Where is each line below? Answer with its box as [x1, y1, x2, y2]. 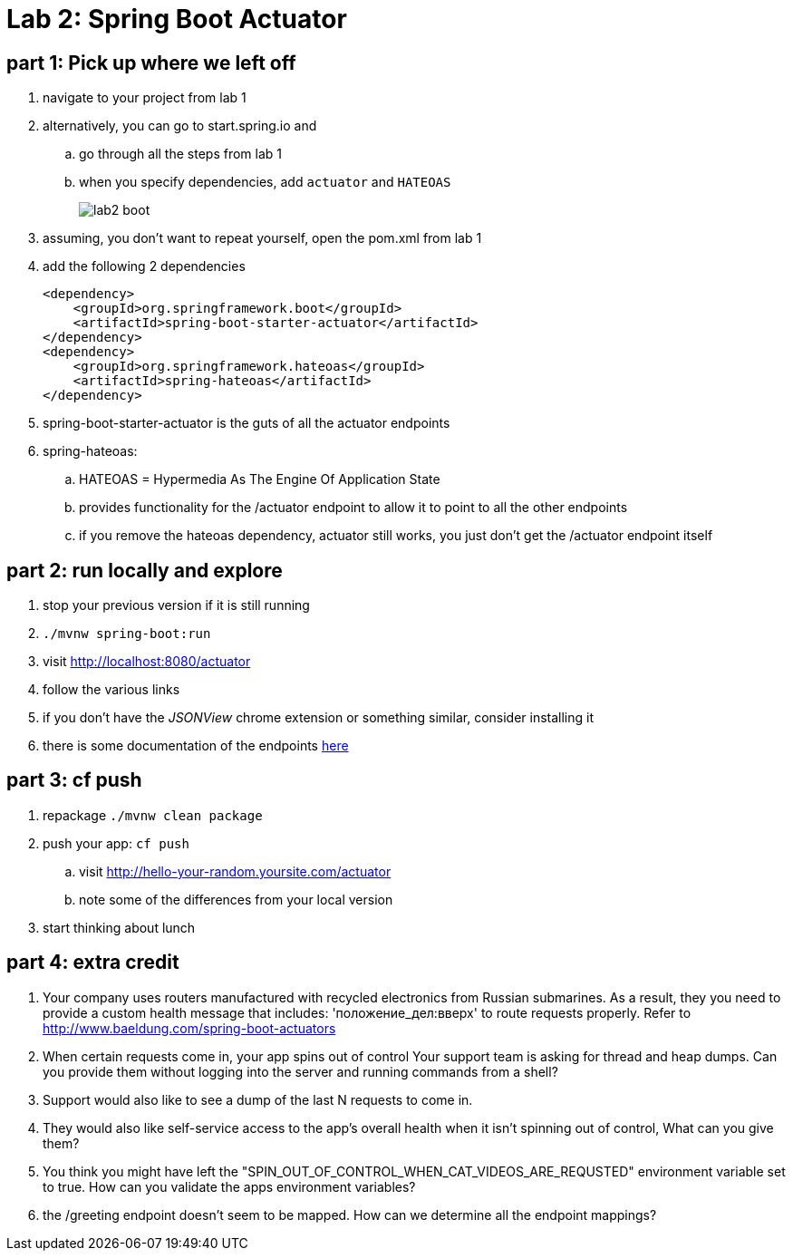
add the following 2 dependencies [43, 258, 246, 275]
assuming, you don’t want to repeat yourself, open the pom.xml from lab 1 [43, 230, 482, 247]
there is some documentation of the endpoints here [43, 738, 349, 754]
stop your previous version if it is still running [43, 597, 310, 614]
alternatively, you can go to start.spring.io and [43, 118, 317, 134]
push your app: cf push [43, 835, 189, 851]
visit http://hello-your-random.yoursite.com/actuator [79, 863, 392, 879]
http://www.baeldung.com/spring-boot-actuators [43, 1020, 336, 1036]
